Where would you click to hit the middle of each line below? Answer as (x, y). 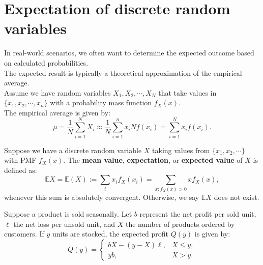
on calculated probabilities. (46, 62)
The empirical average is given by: (57, 112)
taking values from (181, 150)
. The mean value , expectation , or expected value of (153, 160)
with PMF (20, 160)
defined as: (21, 170)
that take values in (187, 92)
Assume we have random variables (57, 92)
